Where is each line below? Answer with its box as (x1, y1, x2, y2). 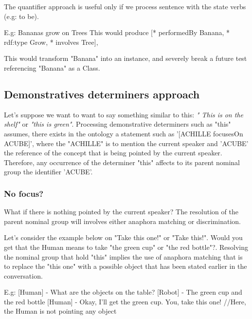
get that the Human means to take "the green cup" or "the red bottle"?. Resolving (4, 242, 249, 252)
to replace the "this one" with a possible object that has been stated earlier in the (4, 261, 247, 271)
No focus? (4, 187, 44, 199)
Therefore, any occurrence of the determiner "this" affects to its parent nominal (4, 157, 240, 167)
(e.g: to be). (4, 11, 39, 21)
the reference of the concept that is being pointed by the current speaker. (4, 148, 222, 158)
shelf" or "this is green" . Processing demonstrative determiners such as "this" (4, 119, 231, 129)
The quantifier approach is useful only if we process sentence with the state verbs (4, 1, 246, 11)
